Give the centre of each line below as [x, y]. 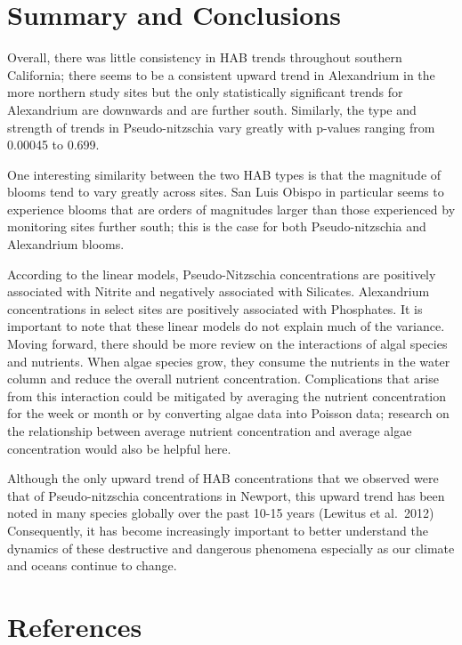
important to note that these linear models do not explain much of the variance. [226, 326]
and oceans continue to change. [92, 565]
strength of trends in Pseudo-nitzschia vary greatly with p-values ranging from [221, 127]
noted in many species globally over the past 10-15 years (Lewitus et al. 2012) [221, 513]
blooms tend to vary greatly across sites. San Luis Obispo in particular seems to [226, 192]
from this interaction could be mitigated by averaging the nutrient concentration [227, 395]
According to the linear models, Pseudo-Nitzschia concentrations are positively [222, 274]
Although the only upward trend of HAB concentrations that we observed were [223, 478]
